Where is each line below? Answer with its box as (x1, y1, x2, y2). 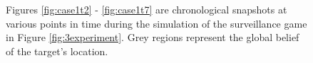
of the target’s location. (6, 43, 108, 58)
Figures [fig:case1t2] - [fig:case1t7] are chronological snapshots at (6, 2, 287, 16)
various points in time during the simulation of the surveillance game (6, 16, 307, 30)
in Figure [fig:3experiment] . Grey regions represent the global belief (6, 30, 299, 45)
